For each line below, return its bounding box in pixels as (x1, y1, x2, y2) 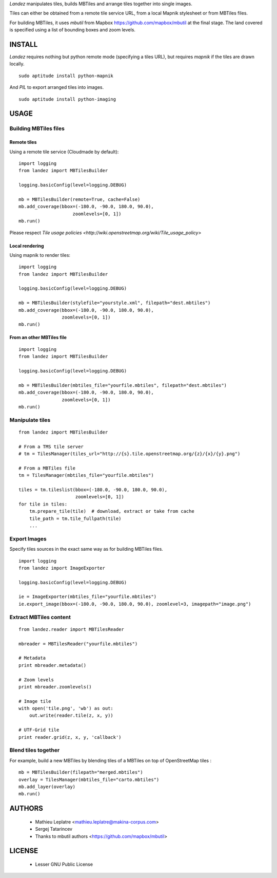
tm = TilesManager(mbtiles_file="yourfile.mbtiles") (18, 473, 154, 478)
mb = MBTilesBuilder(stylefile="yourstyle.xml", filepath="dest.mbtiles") (18, 300, 211, 306)
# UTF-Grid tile (18, 727, 60, 733)
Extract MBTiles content (9, 613, 71, 621)
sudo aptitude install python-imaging (18, 96, 116, 102)
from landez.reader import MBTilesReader (18, 626, 124, 632)
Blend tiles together (9, 746, 60, 754)
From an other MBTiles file (9, 334, 67, 341)
